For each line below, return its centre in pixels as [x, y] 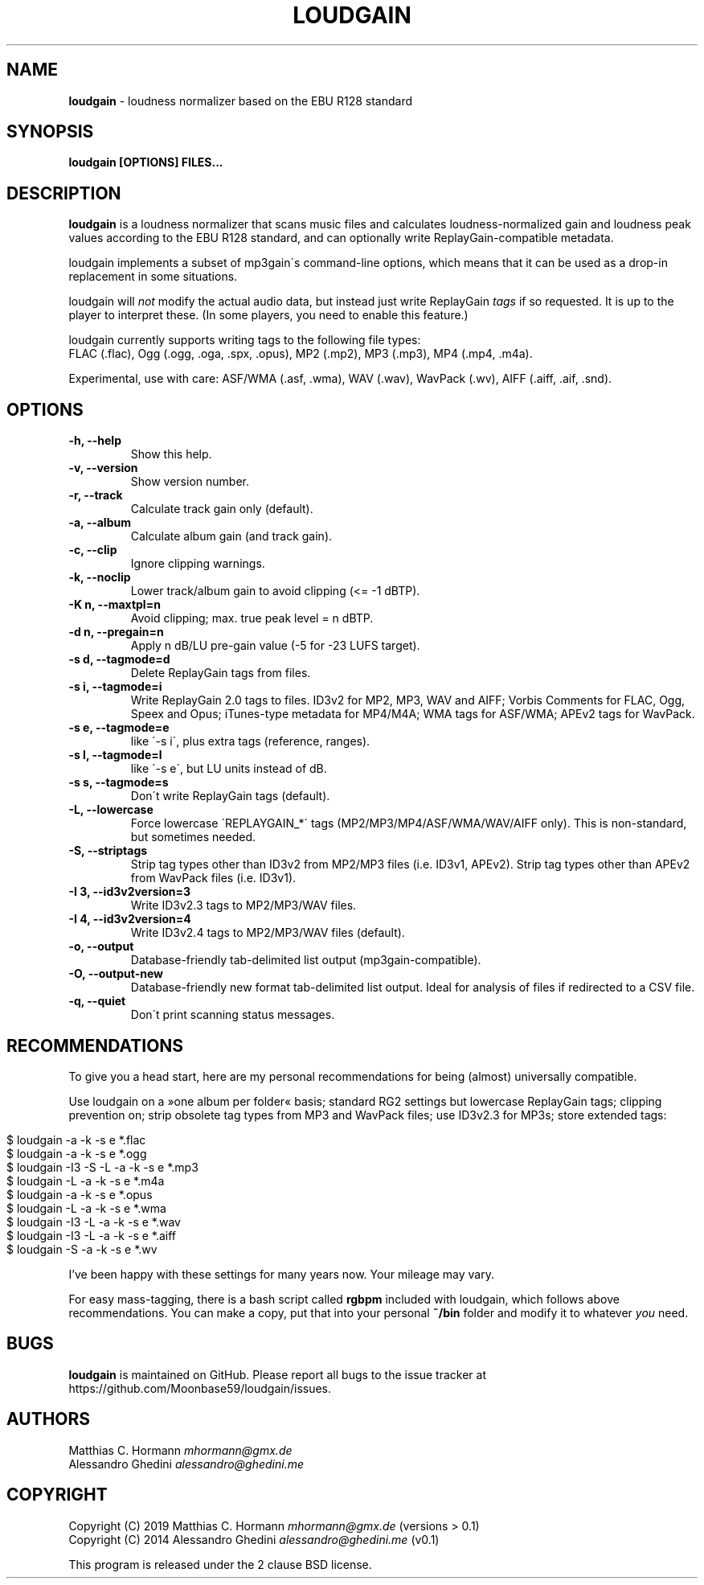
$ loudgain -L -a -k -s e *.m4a [86, 1181]
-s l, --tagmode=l [115, 755]
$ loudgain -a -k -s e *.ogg [77, 1153]
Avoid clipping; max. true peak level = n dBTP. [252, 618]
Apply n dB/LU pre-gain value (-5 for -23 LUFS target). [275, 646]
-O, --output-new [116, 974]
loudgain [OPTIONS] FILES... [146, 162]
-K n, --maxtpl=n [115, 605]
